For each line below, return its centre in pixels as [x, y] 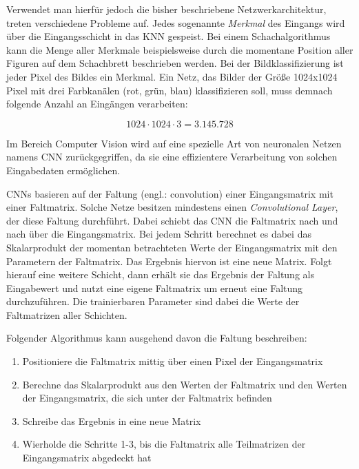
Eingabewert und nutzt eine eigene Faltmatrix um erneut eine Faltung [155, 288]
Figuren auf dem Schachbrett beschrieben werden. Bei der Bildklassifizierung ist [175, 63]
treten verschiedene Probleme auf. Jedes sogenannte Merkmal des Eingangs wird [176, 22]
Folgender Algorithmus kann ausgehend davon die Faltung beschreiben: [157, 338]
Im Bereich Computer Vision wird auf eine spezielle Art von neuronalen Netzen [174, 143]
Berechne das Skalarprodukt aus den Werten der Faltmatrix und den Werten [185, 384]
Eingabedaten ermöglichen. [63, 170]
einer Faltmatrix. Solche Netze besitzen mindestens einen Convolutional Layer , [172, 207]
